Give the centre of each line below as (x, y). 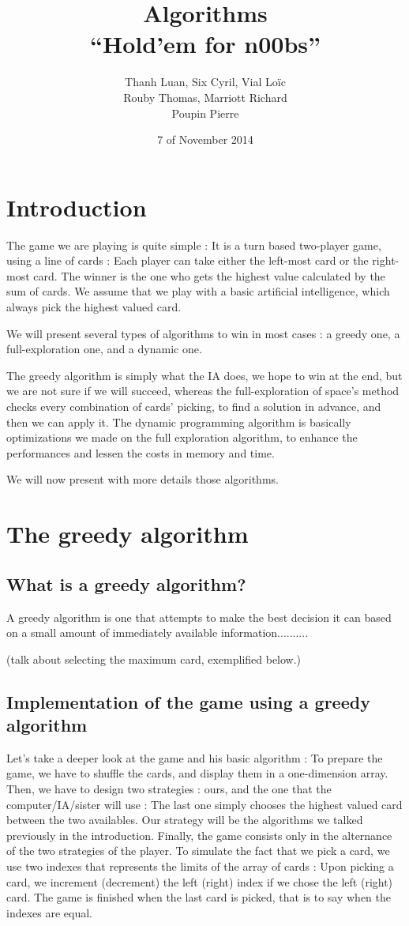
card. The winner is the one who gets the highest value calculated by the (209, 275)
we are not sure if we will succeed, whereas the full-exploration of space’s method (203, 391)
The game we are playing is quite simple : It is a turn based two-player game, (194, 245)
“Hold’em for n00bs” (205, 44)
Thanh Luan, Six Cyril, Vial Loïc (205, 82)
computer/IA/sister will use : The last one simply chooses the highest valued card (204, 804)
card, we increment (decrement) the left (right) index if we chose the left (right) (200, 881)
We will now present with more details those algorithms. (143, 479)
